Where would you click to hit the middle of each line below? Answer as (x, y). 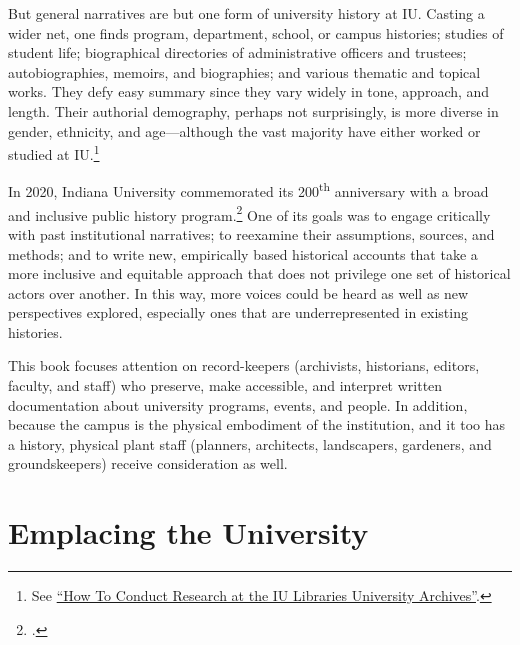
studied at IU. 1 (54, 152)
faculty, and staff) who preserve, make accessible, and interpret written (225, 385)
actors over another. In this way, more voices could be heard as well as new (238, 292)
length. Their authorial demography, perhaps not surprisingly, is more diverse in (253, 110)
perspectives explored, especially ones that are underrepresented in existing (238, 312)
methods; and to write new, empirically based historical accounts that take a (243, 253)
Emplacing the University (188, 532)
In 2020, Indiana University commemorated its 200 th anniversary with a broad (248, 190)
